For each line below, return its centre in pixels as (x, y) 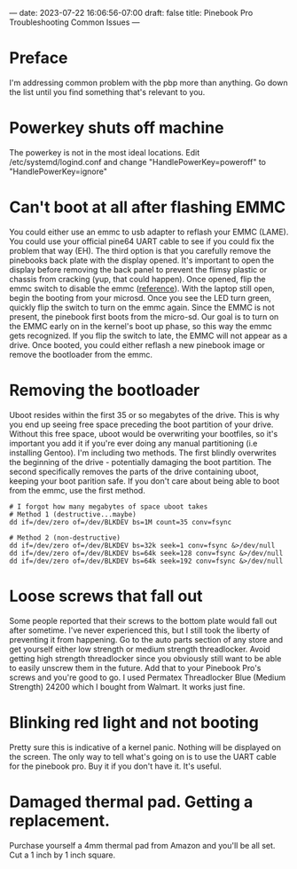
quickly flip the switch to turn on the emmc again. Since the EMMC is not (142, 307)
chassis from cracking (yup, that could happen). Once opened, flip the (137, 279)
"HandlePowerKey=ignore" (59, 171)
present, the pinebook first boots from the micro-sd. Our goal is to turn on (144, 316)
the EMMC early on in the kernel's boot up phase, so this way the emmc (141, 326)
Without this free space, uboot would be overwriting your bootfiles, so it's (144, 433)
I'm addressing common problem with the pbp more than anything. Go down (148, 83)
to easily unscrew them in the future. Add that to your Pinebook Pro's (135, 668)
